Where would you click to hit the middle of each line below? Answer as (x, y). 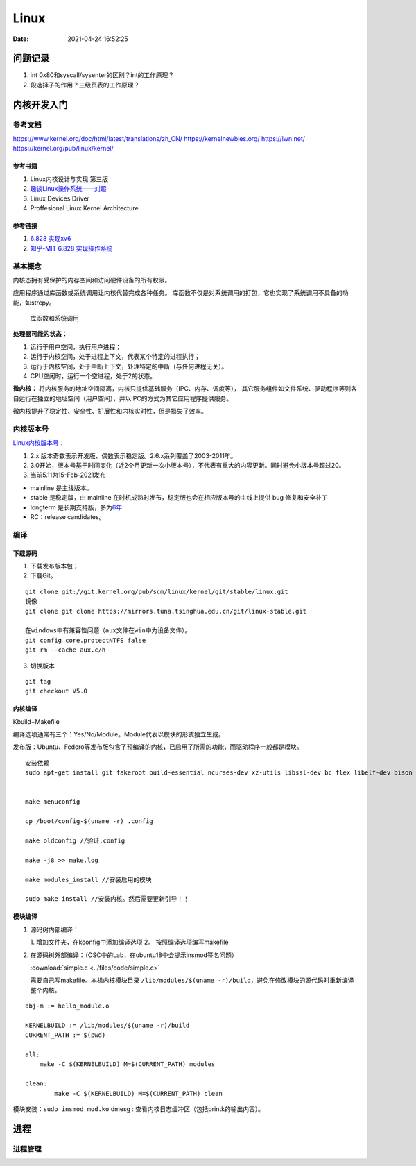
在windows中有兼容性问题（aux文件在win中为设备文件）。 (108, 631)
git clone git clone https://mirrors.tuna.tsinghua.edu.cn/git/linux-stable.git (166, 611)
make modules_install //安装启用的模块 (88, 879)
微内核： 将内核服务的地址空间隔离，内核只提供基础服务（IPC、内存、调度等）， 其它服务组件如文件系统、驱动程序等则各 (185, 389)
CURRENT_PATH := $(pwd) (66, 1035)
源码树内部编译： (54, 929)
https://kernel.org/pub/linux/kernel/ (63, 149)
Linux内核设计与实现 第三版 (69, 179)
